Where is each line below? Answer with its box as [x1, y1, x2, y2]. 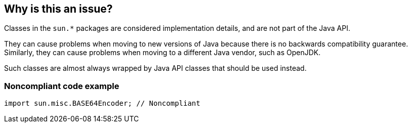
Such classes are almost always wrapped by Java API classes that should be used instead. [4, 64, 307, 73]
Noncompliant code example [4, 80, 119, 91]
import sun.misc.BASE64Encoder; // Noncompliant [4, 99, 200, 108]
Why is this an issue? [4, 3, 113, 15]
